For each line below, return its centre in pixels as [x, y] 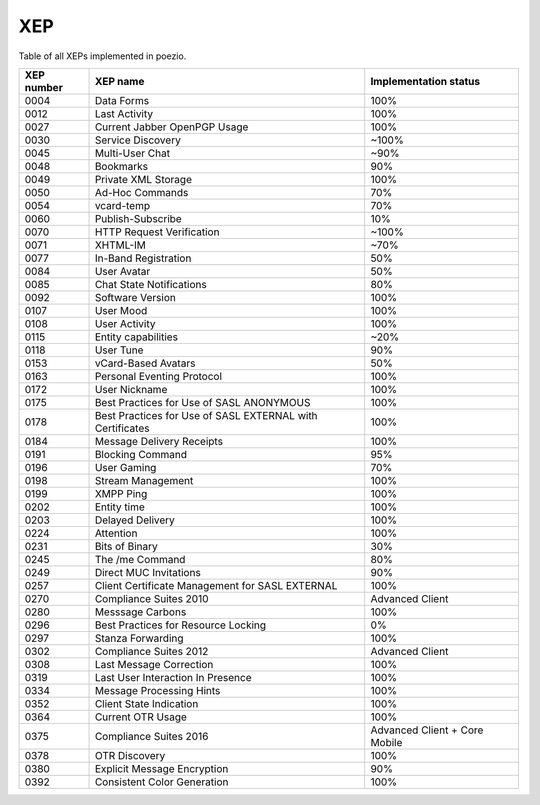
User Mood [121, 310]
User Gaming [125, 467]
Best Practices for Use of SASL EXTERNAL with [206, 415]
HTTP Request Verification [157, 232]
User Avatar [122, 271]
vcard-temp [122, 205]
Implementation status [425, 81]
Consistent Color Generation [161, 782]
